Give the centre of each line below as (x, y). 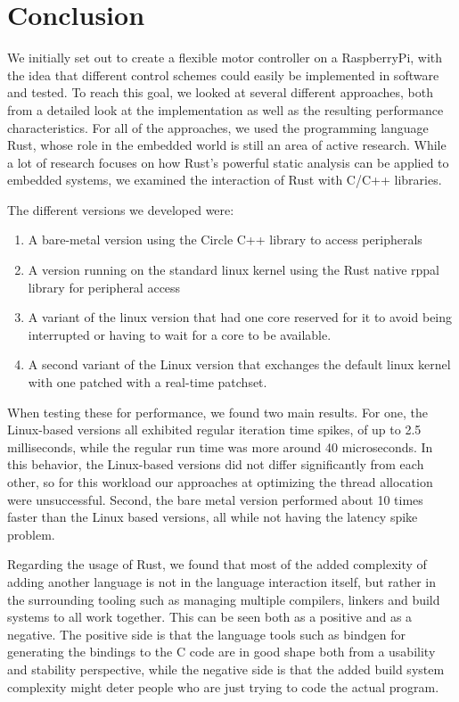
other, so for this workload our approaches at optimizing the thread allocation (220, 482)
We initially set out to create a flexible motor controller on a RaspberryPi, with (225, 58)
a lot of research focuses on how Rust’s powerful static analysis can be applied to (228, 162)
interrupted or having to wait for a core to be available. (180, 334)
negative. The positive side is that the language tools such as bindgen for (206, 634)
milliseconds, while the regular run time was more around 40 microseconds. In (220, 446)
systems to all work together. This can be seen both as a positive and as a (210, 617)
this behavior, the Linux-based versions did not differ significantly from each (216, 464)
